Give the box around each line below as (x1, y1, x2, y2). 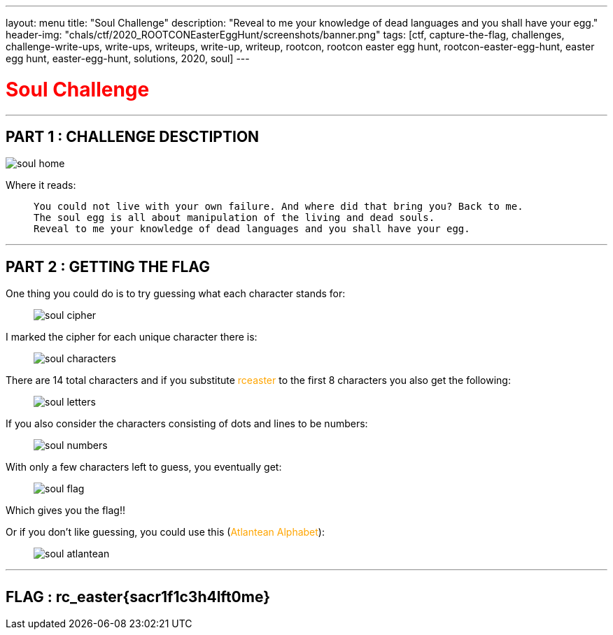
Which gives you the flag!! (6, 504, 125, 517)
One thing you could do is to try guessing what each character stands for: (6, 287, 346, 300)
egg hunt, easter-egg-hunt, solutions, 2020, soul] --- (6, 52, 250, 64)
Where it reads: (6, 179, 76, 192)
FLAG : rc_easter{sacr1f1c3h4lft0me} (6, 587, 271, 606)
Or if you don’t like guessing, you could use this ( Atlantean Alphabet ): (6, 526, 325, 538)
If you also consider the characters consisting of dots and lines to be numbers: (6, 418, 368, 430)
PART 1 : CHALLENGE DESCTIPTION (6, 127, 260, 145)
